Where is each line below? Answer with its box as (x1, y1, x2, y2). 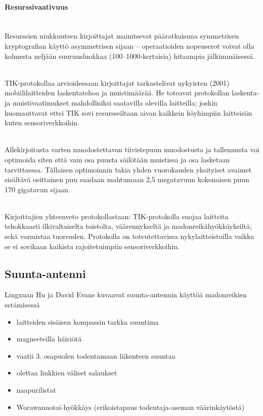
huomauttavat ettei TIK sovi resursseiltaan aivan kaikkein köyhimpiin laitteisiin (5, 107, 252, 118)
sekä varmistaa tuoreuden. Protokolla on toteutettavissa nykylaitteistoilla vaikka (5, 231, 254, 241)
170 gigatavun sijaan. (5, 184, 70, 194)
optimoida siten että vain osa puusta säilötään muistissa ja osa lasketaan (5, 154, 230, 164)
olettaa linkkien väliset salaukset (16, 367, 117, 378)
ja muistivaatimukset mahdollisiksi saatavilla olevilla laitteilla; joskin (5, 97, 217, 108)
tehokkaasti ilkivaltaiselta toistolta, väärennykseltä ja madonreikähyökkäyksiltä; (5, 221, 252, 231)
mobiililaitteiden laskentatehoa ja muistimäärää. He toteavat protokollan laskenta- (5, 87, 259, 98)
